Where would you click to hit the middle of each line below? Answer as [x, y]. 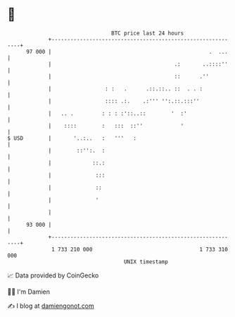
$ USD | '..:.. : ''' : [72, 138]
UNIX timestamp [146, 262]
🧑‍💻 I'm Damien [29, 292]
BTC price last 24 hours [148, 33]
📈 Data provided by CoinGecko [53, 275]
